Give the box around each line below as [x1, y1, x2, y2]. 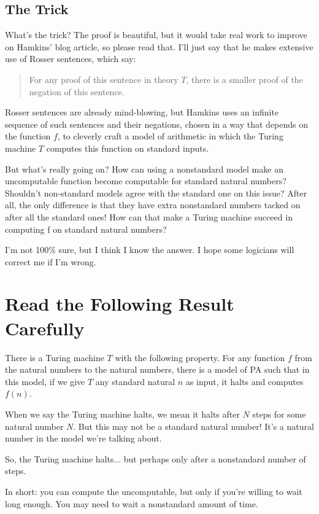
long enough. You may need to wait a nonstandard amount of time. [5, 497, 258, 510]
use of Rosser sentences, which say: [5, 52, 136, 65]
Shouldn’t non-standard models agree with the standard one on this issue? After [5, 186, 307, 199]
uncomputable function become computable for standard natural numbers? [5, 174, 286, 187]
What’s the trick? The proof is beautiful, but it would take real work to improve [5, 28, 307, 41]
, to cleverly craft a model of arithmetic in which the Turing [57, 130, 283, 142]
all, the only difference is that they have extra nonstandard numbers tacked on [5, 198, 301, 211]
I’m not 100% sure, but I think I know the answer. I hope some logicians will [5, 243, 294, 256]
